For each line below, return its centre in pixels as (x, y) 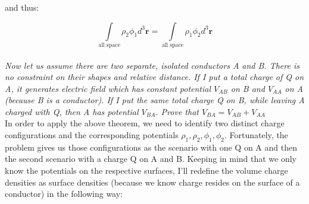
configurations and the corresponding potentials (92, 135)
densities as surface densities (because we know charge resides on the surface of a (152, 182)
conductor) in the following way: (64, 194)
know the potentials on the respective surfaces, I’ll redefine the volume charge (146, 170)
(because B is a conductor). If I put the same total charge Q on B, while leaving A (155, 100)
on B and (248, 88)
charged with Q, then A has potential (72, 111)
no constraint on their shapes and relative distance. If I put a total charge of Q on (154, 77)
